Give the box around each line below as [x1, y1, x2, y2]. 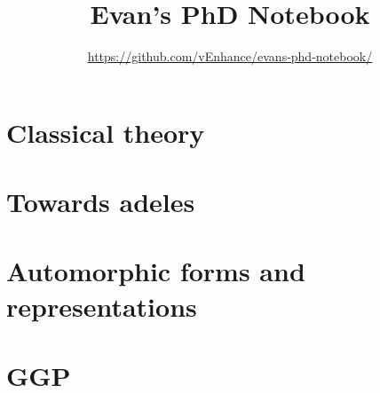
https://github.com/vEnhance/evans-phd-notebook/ [87, 47, 373, 66]
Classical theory [6, 114, 205, 150]
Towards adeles [6, 184, 195, 220]
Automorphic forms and [6, 253, 305, 289]
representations [6, 287, 197, 324]
